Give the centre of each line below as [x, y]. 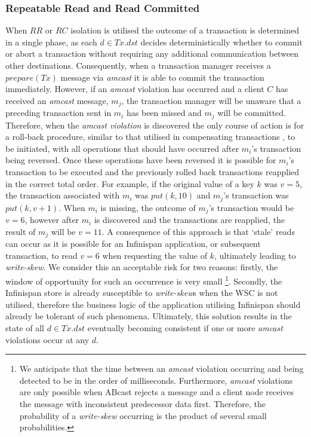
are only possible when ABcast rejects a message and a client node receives [157, 392]
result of [21, 231]
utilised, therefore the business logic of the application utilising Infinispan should [153, 304]
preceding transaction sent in [58, 113]
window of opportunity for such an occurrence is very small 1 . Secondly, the [144, 280]
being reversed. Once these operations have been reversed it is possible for [141, 160]
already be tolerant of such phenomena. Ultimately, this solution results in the [149, 316]
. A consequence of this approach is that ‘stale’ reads [198, 231]
